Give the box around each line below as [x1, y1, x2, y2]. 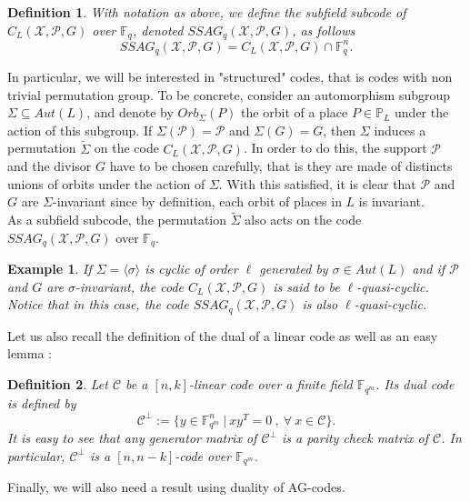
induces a [374, 120, 426, 139]
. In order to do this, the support [243, 138, 427, 157]
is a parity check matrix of [281, 428, 429, 447]
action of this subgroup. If [7, 120, 153, 139]
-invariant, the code [75, 276, 185, 296]
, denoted [132, 20, 184, 39]
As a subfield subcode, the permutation [7, 210, 227, 229]
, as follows [292, 20, 355, 39]
